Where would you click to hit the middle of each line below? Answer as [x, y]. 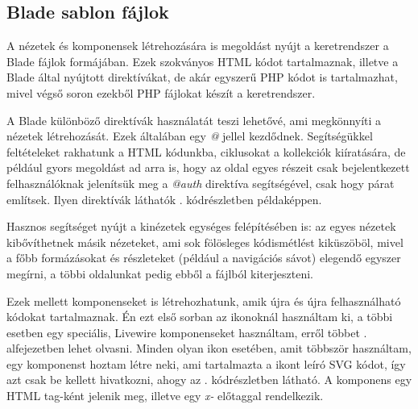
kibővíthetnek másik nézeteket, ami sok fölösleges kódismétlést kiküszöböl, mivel [205, 242]
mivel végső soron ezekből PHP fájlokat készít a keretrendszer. [161, 92]
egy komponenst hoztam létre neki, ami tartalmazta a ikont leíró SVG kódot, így [206, 363]
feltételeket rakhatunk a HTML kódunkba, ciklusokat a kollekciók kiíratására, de [206, 151]
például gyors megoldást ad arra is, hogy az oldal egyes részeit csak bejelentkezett [208, 167]
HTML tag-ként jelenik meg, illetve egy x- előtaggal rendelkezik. [165, 396]
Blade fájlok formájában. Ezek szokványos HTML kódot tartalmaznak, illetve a [203, 61]
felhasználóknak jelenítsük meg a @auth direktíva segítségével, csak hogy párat [201, 183]
